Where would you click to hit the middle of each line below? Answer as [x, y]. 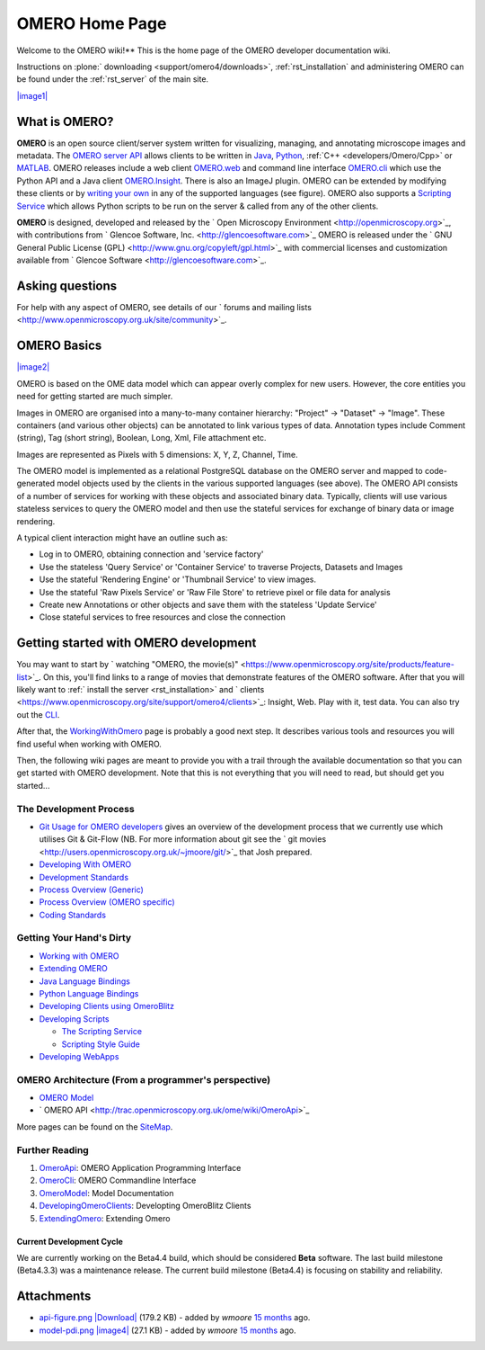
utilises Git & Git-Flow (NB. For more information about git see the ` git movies [183, 839]
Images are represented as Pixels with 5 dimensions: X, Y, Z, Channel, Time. [157, 454]
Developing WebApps [79, 1056]
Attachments [54, 1296]
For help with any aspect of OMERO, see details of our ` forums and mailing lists [164, 308]
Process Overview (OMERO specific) [107, 902]
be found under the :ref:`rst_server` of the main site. [113, 79]
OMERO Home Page [92, 23]
